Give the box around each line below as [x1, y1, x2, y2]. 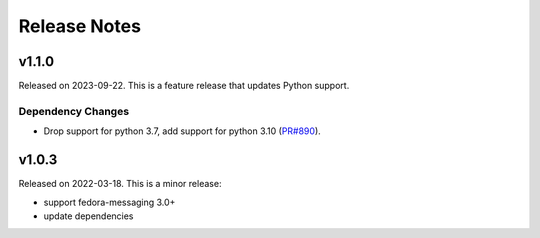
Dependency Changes [18, 104, 130, 118]
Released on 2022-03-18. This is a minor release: [18, 178, 222, 190]
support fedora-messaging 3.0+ [43, 196, 176, 208]
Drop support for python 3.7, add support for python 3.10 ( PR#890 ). [43, 125, 322, 137]
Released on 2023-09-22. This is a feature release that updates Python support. [18, 80, 350, 92]
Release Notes [18, 15, 142, 37]
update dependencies [43, 210, 134, 222]
